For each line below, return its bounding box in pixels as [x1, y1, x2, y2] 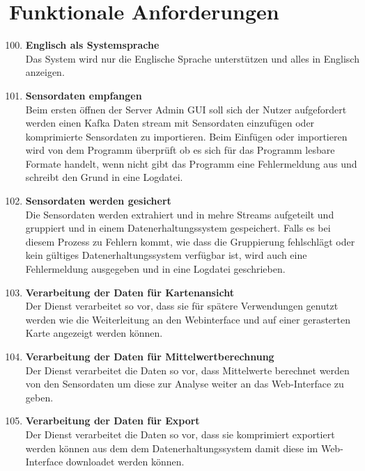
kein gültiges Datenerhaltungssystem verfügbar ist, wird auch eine [25, 248, 307, 262]
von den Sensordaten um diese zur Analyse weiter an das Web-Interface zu [25, 376, 344, 391]
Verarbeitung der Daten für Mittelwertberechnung [25, 349, 274, 363]
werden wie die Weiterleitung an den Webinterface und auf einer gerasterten [25, 312, 351, 326]
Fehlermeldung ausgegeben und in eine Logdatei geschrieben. [25, 262, 286, 276]
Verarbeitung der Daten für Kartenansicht [25, 285, 234, 299]
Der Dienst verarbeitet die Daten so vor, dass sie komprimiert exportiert [25, 426, 335, 441]
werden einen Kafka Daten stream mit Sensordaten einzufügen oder [25, 115, 315, 130]
